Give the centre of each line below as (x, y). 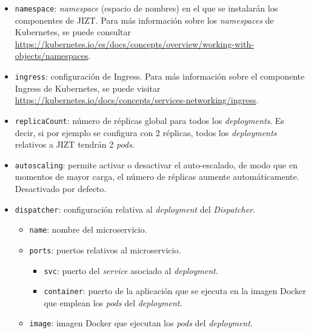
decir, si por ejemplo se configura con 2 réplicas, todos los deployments (146, 132)
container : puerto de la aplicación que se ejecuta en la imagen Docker (175, 291)
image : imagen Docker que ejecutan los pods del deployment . (141, 323)
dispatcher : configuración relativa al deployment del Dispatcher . (135, 209)
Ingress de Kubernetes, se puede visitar (88, 88)
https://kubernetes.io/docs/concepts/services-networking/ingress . (137, 100)
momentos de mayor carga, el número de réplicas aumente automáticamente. (157, 177)
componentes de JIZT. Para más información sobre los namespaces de (144, 20)
